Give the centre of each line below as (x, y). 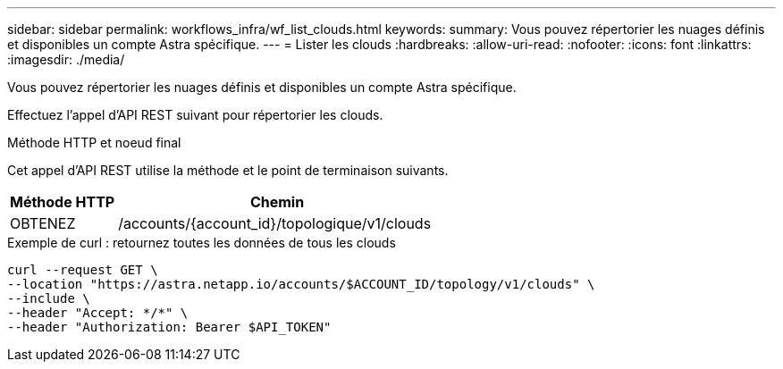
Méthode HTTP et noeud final (94, 143)
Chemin (277, 202)
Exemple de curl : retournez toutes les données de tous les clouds (202, 243)
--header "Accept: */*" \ (98, 313)
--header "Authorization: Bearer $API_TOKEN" (169, 327)
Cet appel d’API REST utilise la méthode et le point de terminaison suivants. (228, 170)
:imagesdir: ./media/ (66, 59)
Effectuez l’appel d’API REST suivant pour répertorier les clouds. (195, 115)
